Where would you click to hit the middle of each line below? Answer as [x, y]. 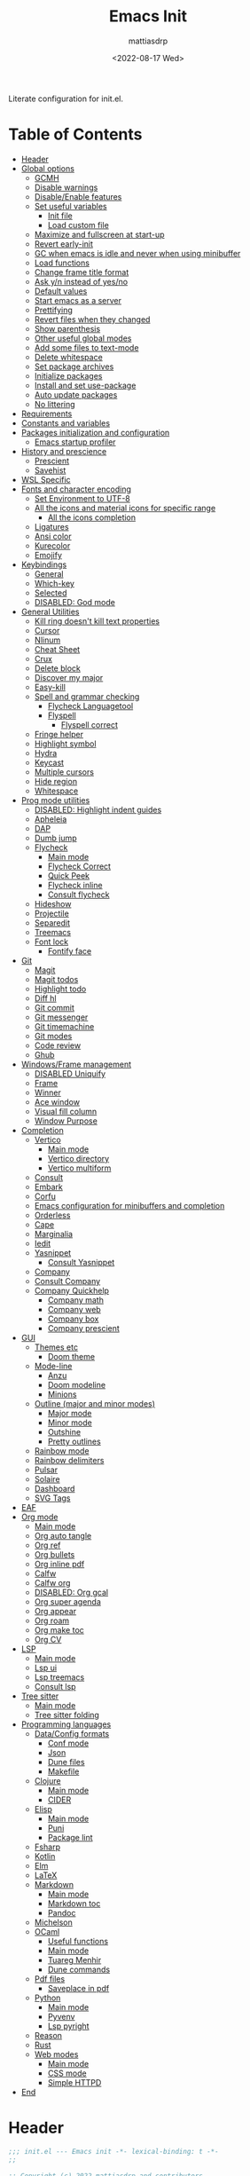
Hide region [55, 781]
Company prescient [84, 1328]
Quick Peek [69, 875]
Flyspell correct [90, 724]
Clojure [47, 1780]
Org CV [48, 1639]
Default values [61, 291]
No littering [55, 404]
